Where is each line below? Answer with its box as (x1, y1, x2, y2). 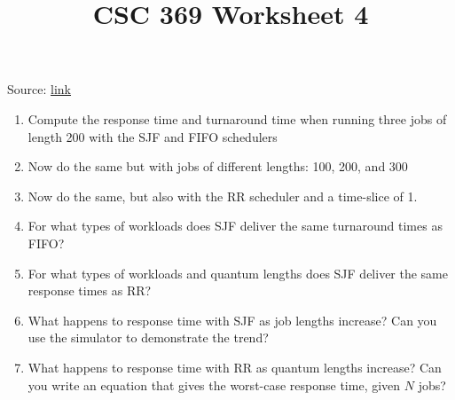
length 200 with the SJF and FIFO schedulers (27, 127, 278, 145)
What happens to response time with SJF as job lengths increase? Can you (27, 310, 437, 329)
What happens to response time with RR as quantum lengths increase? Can (27, 357, 442, 376)
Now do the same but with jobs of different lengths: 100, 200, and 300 (27, 157, 408, 176)
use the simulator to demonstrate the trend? (27, 328, 269, 347)
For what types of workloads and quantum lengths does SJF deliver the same (27, 263, 448, 282)
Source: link (7, 80, 72, 98)
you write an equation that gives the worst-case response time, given (27, 375, 401, 394)
